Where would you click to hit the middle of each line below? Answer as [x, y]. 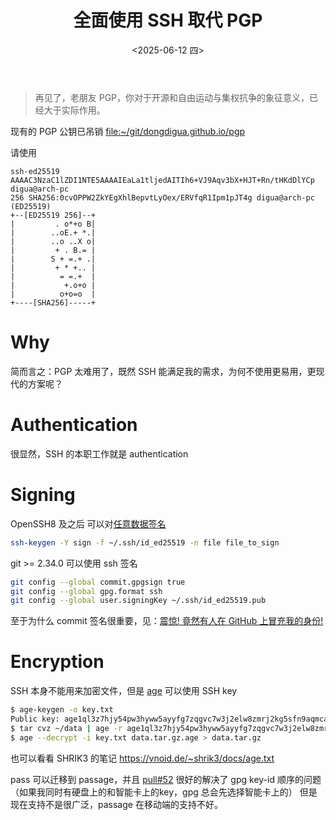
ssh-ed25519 [35, 171]
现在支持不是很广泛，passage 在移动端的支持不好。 [116, 804]
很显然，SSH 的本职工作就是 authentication [99, 453]
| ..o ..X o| [53, 241]
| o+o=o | [53, 294]
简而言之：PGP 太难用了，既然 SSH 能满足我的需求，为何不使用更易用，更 [163, 371]
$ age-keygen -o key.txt [62, 710]
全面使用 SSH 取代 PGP [168, 20]
